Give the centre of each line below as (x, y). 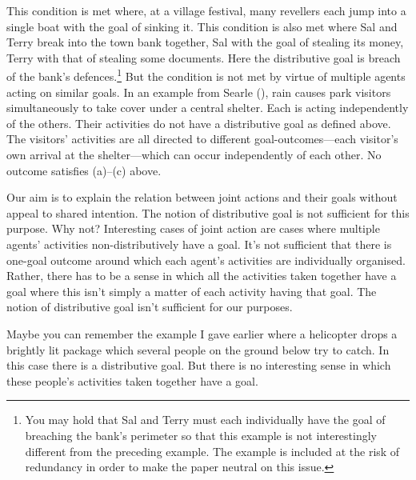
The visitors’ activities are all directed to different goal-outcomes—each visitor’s (202, 139)
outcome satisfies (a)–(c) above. (84, 170)
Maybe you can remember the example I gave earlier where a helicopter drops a (202, 333)
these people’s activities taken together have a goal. (132, 380)
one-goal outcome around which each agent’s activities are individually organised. (206, 260)
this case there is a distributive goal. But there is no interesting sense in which (199, 365)
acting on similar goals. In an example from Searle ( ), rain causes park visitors (199, 92)
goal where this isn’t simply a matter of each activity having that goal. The (192, 291)
